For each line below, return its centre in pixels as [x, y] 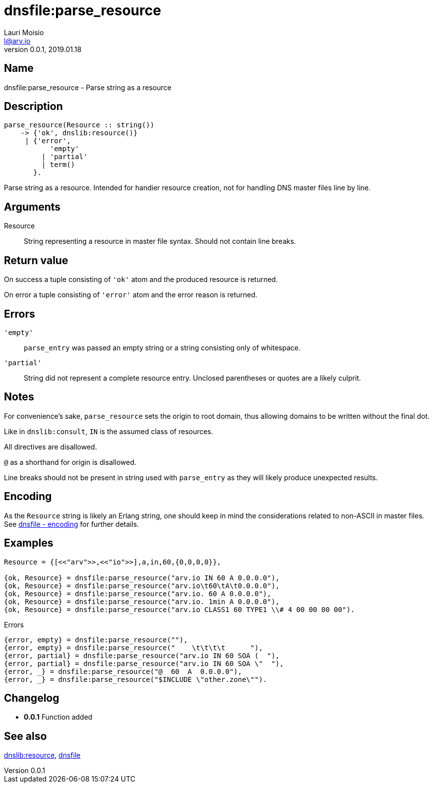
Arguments [32, 207]
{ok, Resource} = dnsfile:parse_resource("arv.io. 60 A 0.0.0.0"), [138, 593]
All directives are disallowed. [51, 447]
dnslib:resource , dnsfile [42, 755]
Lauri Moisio [24, 32]
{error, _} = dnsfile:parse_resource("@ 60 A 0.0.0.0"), [123, 671]
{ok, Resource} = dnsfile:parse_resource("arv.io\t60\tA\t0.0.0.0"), [142, 586]
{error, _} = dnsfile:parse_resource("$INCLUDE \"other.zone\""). [136, 679]
